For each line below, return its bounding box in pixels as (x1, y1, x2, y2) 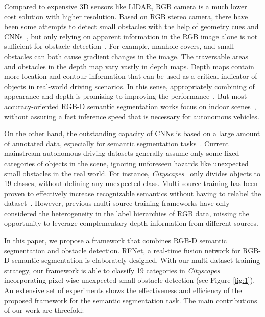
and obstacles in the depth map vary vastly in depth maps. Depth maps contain (4, 61, 254, 71)
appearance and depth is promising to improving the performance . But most (4, 91, 247, 101)
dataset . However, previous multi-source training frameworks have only (4, 198, 230, 208)
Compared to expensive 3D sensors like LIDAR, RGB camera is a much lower (4, 1, 247, 11)
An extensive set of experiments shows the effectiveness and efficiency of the (4, 285, 242, 296)
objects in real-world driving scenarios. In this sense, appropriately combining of (4, 81, 255, 91)
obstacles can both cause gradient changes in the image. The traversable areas (4, 50, 249, 61)
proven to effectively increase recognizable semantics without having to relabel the (4, 188, 261, 198)
